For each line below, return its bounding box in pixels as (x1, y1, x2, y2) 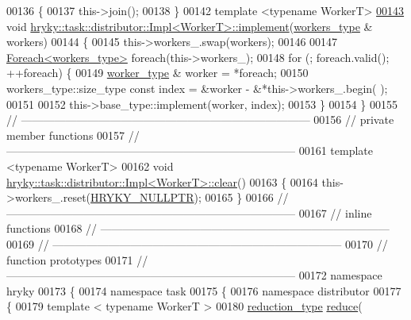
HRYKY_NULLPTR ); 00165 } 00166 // (90, 189, 289, 206)
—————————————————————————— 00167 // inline (6, 204, 372, 221)
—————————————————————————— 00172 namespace (6, 267, 382, 283)
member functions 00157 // (6, 126, 140, 143)
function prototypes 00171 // (6, 251, 148, 268)
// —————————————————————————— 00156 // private (6, 111, 394, 128)
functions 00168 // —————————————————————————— (6, 220, 390, 237)
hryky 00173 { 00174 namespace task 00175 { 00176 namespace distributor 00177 (6, 282, 401, 299)
